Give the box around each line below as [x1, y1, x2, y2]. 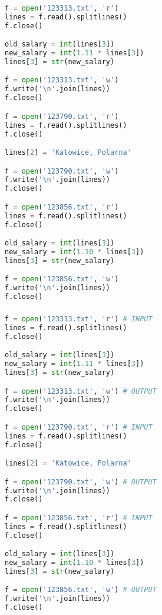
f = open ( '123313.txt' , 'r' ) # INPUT [5, 314, 153, 323]
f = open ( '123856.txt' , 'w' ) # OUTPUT [5, 586, 157, 594]
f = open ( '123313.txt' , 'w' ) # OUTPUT [5, 387, 157, 395]
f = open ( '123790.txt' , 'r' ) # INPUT [5, 423, 153, 431]
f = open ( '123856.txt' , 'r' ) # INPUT [5, 513, 153, 522]
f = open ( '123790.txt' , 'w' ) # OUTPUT [5, 477, 157, 486]
